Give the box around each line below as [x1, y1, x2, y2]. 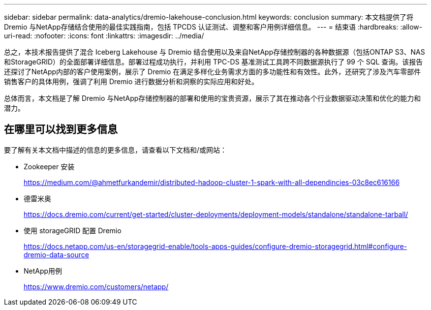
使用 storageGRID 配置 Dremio [24, 226, 122, 235]
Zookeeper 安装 [24, 162, 75, 171]
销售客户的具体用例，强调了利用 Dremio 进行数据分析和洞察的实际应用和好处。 [4, 77, 259, 86]
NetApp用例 [24, 266, 62, 275]
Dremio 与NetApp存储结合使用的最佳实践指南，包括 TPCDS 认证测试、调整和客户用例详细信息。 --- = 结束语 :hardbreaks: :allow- [4, 23, 423, 31]
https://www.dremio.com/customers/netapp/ [24, 282, 169, 291]
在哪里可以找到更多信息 [4, 123, 118, 136]
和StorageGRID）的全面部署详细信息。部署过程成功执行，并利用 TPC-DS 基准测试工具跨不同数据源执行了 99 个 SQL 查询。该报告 [4, 58, 423, 66]
